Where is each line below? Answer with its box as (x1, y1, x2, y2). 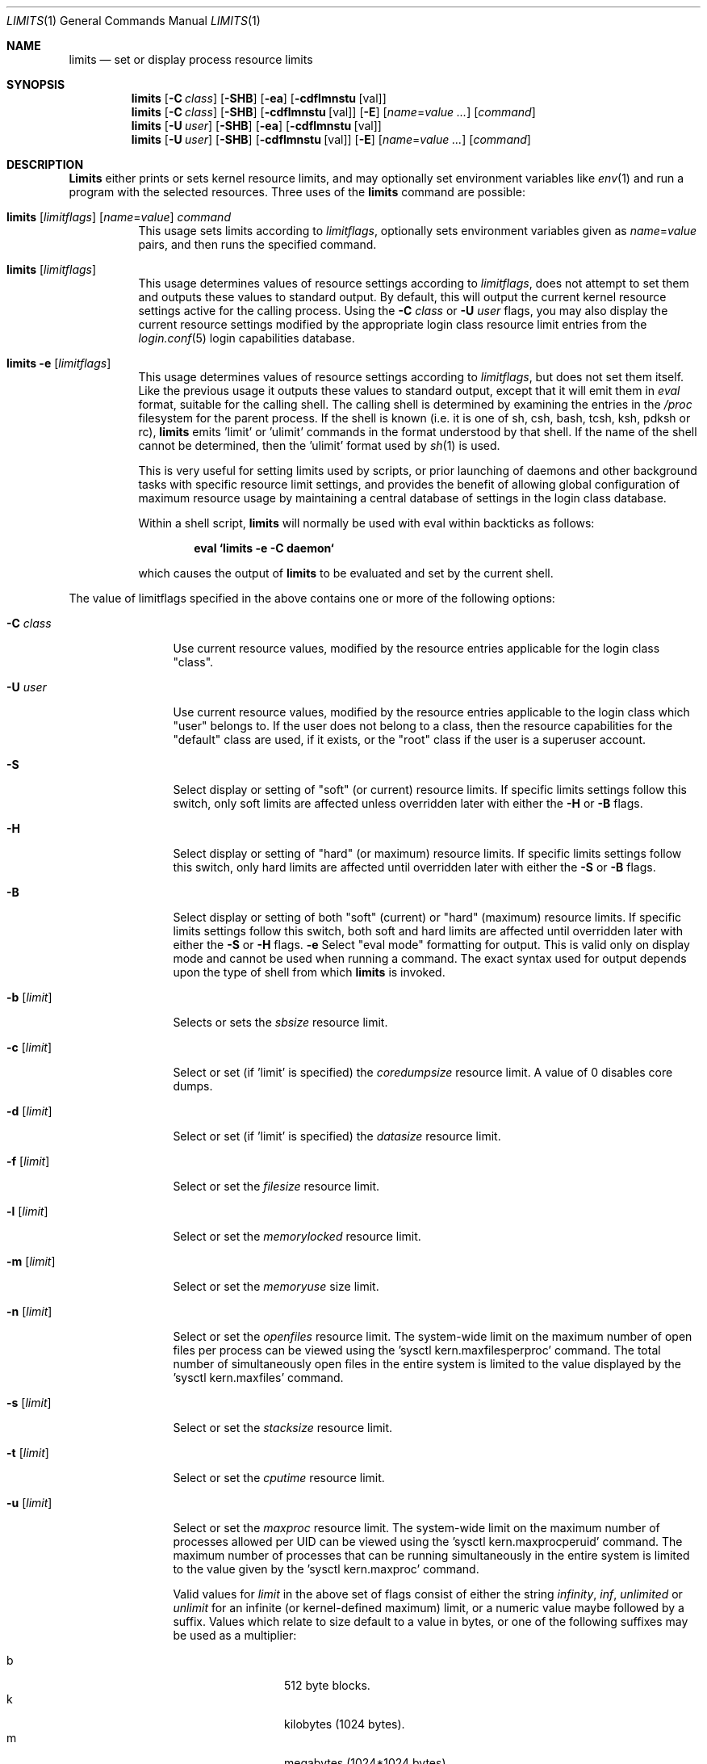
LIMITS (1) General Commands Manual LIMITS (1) (6, 14, 261, 27)
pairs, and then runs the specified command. (138, 237, 377, 251)
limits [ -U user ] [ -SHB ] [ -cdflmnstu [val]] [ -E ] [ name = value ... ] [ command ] (131, 132, 531, 146)
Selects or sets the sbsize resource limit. (173, 1015, 388, 1029)
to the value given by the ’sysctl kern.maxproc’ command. (173, 1562, 479, 1576)
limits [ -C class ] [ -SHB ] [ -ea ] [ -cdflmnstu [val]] (131, 91, 387, 105)
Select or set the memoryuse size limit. (173, 1279, 379, 1293)
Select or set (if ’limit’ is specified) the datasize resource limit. (173, 1129, 501, 1143)
